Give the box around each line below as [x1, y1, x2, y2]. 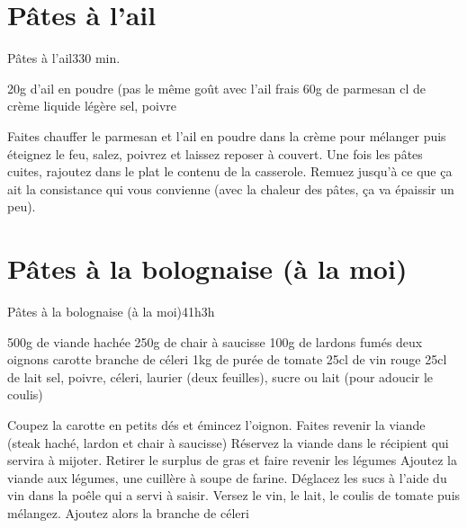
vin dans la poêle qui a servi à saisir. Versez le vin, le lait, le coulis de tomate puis [7, 486, 461, 505]
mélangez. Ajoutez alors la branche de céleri [7, 503, 249, 522]
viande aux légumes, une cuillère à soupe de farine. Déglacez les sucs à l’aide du [7, 468, 447, 487]
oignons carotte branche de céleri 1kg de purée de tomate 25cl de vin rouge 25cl [7, 350, 447, 369]
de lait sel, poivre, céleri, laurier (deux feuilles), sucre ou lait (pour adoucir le [7, 367, 434, 386]
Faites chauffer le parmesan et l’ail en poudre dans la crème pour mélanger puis [7, 126, 446, 145]
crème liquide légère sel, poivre [7, 96, 177, 115]
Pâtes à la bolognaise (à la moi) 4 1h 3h [7, 302, 215, 320]
